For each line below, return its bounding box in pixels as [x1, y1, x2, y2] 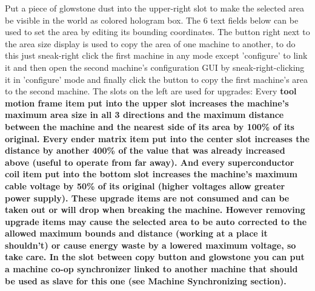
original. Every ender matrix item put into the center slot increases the [5, 132, 310, 145]
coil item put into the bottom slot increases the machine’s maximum [5, 168, 297, 180]
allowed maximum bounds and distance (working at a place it [5, 227, 268, 240]
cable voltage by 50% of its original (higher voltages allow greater [5, 179, 285, 192]
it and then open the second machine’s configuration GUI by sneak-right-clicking [5, 60, 305, 73]
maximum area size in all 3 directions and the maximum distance [5, 108, 284, 121]
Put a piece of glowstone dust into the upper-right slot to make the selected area [5, 2, 305, 14]
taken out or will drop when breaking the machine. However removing [5, 203, 305, 216]
